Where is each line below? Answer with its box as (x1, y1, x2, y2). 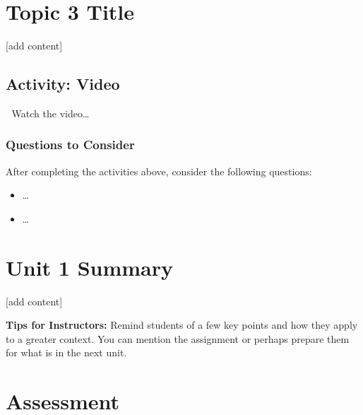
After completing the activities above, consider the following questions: (6, 163, 312, 178)
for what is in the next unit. (6, 345, 127, 360)
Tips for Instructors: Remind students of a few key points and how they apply (6, 317, 358, 332)
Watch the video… (11, 105, 90, 120)
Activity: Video (6, 73, 120, 95)
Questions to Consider (6, 136, 135, 153)
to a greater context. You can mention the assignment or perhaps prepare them (6, 331, 350, 346)
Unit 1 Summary (6, 252, 174, 281)
